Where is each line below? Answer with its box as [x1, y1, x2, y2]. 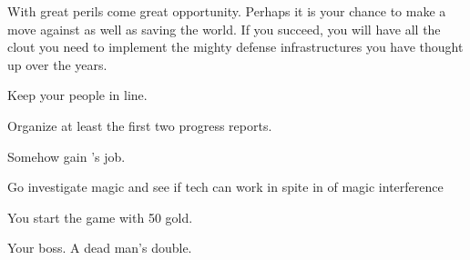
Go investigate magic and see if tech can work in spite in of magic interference [7, 177, 444, 196]
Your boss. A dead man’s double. [7, 238, 192, 257]
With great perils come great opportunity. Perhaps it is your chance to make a [7, 2, 446, 20]
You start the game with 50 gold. [7, 207, 193, 226]
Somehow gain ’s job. [7, 146, 126, 165]
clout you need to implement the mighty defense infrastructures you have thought [7, 37, 464, 56]
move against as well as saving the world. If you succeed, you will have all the [7, 19, 441, 38]
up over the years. [7, 55, 107, 74]
